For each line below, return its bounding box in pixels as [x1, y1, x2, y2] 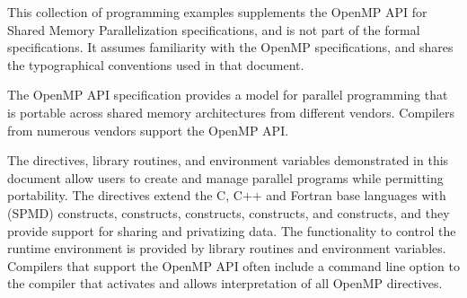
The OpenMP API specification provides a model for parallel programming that [7, 85, 448, 104]
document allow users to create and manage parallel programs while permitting [7, 168, 444, 187]
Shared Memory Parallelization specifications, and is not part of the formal [7, 20, 420, 39]
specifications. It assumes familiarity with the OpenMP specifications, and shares [7, 38, 454, 57]
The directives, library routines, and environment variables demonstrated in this [7, 151, 449, 170]
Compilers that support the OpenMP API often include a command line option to [7, 256, 460, 275]
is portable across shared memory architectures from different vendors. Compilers [7, 102, 454, 121]
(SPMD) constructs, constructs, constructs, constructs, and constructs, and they [7, 203, 450, 222]
